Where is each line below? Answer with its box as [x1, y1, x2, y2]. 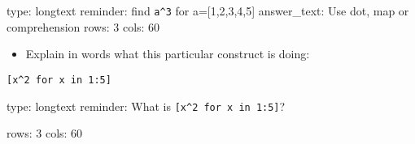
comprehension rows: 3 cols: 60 [7, 18, 160, 35]
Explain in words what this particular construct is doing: [25, 45, 310, 62]
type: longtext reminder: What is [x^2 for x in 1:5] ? [7, 97, 286, 114]
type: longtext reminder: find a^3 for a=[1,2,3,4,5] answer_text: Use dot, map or [7, 2, 409, 19]
